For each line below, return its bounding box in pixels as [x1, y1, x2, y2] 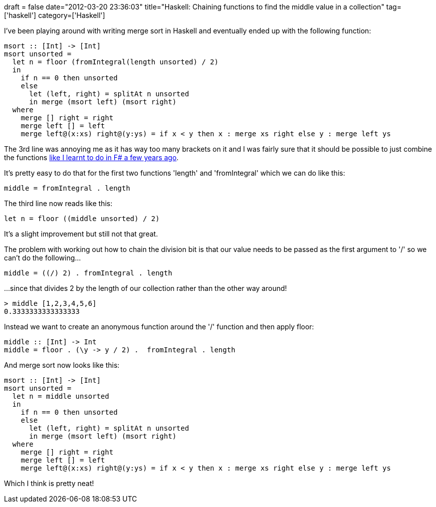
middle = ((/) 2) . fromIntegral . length [4, 269, 173, 277]
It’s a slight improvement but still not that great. [4, 230, 158, 238]
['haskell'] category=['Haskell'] [4, 11, 105, 19]
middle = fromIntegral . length [4, 184, 130, 192]
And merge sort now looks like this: [4, 361, 120, 369]
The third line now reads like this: [4, 199, 113, 208]
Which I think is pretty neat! [4, 479, 94, 488]
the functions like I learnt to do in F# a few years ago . [4, 153, 179, 162]
